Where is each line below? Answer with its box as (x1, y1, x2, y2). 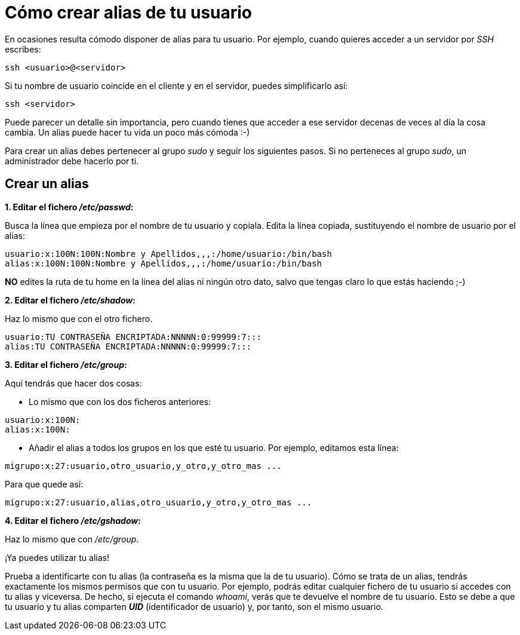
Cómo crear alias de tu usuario (5, 2, 253, 23)
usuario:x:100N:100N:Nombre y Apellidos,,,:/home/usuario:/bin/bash (5, 249, 332, 259)
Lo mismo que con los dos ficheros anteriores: (29, 396, 211, 407)
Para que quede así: (5, 478, 84, 489)
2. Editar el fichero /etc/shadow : (5, 295, 136, 305)
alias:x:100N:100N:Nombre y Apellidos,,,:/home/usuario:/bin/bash (5, 258, 322, 268)
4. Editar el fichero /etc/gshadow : (5, 515, 141, 526)
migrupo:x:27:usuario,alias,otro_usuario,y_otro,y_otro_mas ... (5, 497, 312, 507)
